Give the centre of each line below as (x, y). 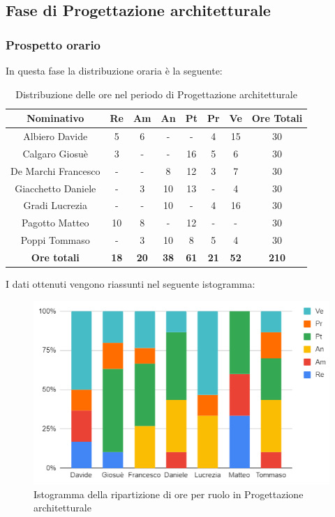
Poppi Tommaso (55, 240)
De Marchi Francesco (55, 170)
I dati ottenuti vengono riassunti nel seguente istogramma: (131, 284)
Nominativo (55, 118)
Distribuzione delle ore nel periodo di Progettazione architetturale (156, 94)
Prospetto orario (53, 44)
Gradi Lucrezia (55, 205)
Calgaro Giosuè (55, 153)
